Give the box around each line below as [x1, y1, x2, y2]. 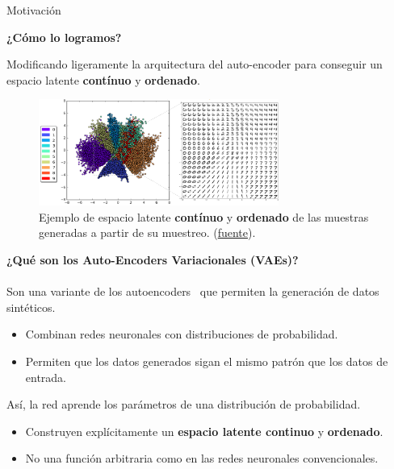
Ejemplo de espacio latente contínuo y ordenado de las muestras [39, 208, 369, 225]
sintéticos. [6, 298, 56, 315]
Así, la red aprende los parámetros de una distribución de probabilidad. [6, 396, 361, 413]
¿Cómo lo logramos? [6, 28, 122, 45]
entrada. [25, 368, 67, 385]
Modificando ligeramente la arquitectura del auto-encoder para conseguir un [6, 56, 383, 73]
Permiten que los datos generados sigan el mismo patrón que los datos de [25, 353, 388, 369]
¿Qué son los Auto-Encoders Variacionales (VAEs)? [6, 251, 299, 268]
